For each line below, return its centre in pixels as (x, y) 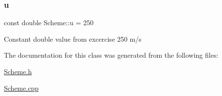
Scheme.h (18, 71)
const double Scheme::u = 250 (49, 23)
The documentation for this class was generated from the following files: (111, 55)
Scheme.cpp (21, 88)
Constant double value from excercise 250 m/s (73, 39)
